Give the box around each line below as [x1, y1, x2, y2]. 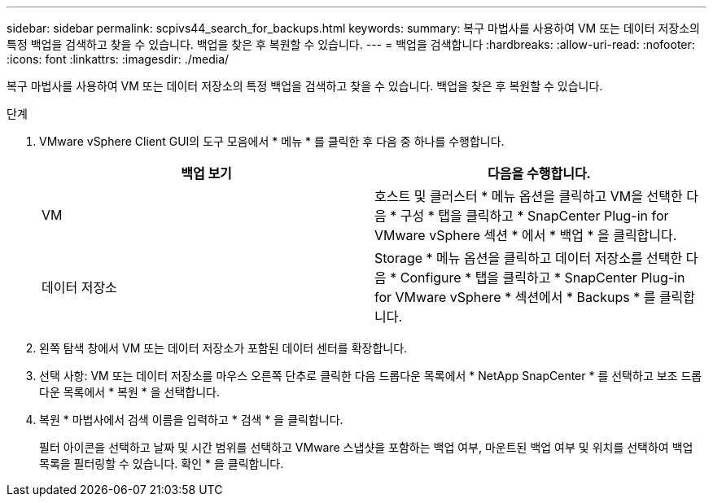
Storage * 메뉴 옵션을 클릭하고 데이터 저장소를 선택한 [374, 250, 683, 266]
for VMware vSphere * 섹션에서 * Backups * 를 [374, 289, 656, 305]
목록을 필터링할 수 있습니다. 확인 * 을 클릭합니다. [39, 457, 284, 470]
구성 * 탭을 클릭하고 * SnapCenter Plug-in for [400, 208, 669, 224]
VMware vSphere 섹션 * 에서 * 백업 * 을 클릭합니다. [374, 227, 677, 243]
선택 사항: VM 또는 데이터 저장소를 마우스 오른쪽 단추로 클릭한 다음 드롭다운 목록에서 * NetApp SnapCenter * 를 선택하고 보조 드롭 [39, 369, 702, 383]
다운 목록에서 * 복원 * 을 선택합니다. [39, 385, 221, 399]
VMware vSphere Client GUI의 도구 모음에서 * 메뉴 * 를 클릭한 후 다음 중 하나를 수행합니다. [39, 134, 505, 148]
